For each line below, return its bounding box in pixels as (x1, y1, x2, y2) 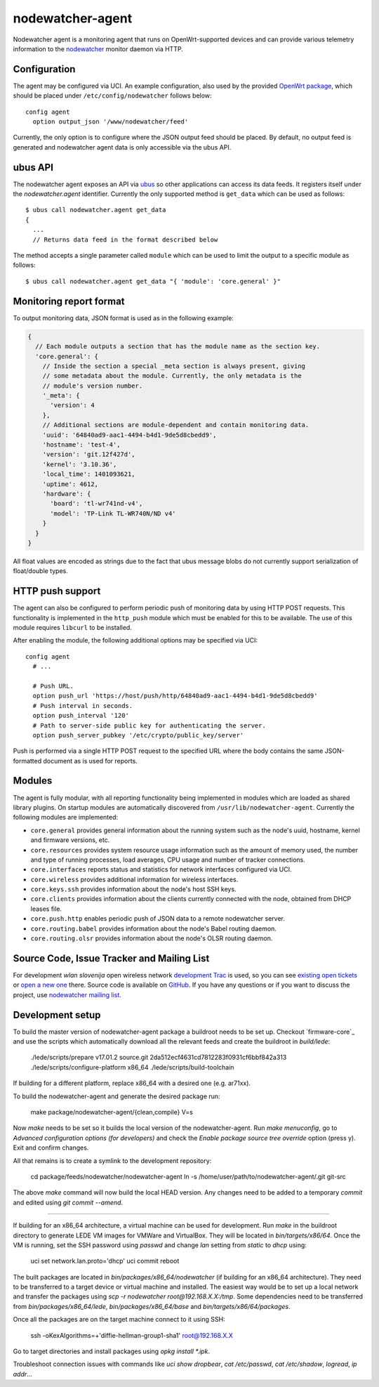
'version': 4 (50, 401, 95, 409)
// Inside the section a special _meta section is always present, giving (42, 362, 305, 370)
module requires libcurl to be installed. (13, 623, 133, 631)
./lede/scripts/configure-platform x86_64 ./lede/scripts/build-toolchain (30, 1063, 234, 1071)
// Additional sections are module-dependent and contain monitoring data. (42, 421, 310, 429)
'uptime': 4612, (42, 480, 98, 488)
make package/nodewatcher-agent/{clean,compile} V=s (30, 1107, 193, 1116)
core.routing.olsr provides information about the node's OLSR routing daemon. (30, 934, 273, 942)
